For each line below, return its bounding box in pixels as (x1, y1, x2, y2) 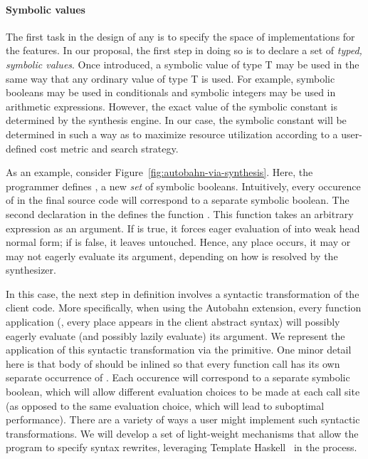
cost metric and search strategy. (40, 140, 179, 155)
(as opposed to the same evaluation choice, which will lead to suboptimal (6, 398, 325, 413)
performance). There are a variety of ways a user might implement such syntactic (6, 412, 360, 427)
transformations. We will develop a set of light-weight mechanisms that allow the (6, 426, 359, 440)
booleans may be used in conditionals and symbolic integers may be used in (6, 85, 336, 100)
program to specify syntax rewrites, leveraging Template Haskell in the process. (6, 440, 357, 455)
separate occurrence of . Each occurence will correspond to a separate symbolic (6, 370, 350, 385)
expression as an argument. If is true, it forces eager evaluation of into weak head (6, 220, 360, 235)
